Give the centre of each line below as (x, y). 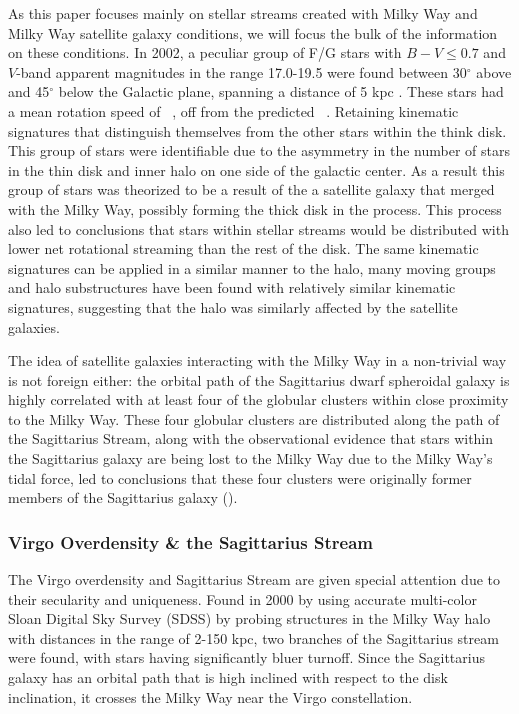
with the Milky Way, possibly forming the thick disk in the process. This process (255, 208)
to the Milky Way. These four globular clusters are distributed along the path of (254, 418)
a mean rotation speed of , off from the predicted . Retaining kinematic (233, 110)
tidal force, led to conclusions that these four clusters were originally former (240, 477)
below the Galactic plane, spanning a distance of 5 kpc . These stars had (281, 91)
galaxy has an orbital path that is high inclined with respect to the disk (228, 677)
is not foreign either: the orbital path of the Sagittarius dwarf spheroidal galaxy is (259, 379)
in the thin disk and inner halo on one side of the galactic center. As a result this (256, 169)
